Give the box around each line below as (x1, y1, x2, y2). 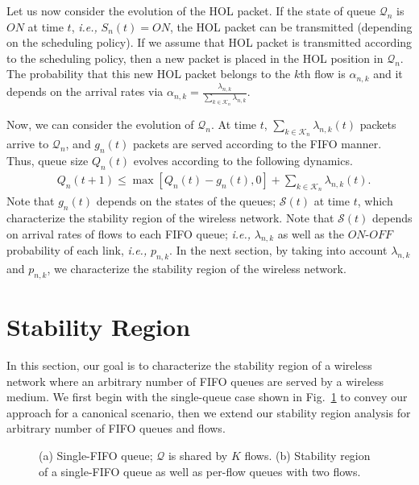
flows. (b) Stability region (244, 446, 371, 463)
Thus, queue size (6, 152, 89, 169)
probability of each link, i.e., (6, 242, 147, 259)
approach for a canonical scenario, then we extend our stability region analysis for (6, 404, 411, 421)
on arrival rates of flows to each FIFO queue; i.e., (6, 225, 251, 242)
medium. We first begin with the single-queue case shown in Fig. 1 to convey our (6, 388, 408, 405)
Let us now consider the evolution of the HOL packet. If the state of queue (6, 2, 375, 19)
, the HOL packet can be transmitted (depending (169, 18, 413, 35)
